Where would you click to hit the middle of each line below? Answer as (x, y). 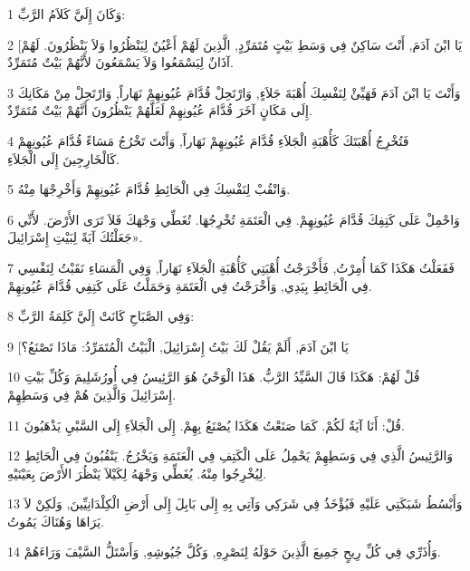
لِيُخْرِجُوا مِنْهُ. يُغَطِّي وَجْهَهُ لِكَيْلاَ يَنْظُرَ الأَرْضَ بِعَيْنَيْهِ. (137, 473)
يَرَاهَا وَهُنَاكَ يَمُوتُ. (56, 521)
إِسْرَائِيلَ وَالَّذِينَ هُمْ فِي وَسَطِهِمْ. (92, 394)
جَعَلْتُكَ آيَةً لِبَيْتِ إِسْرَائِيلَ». (75, 237)
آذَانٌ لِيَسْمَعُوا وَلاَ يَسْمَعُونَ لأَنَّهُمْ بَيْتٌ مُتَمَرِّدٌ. (120, 62)
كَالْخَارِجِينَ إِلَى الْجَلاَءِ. (63, 158)
